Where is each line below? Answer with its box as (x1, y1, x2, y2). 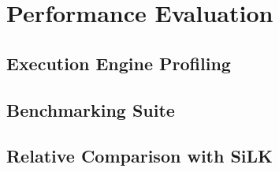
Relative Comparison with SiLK (6, 144, 273, 168)
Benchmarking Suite (6, 97, 175, 122)
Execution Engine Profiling (6, 50, 231, 75)
